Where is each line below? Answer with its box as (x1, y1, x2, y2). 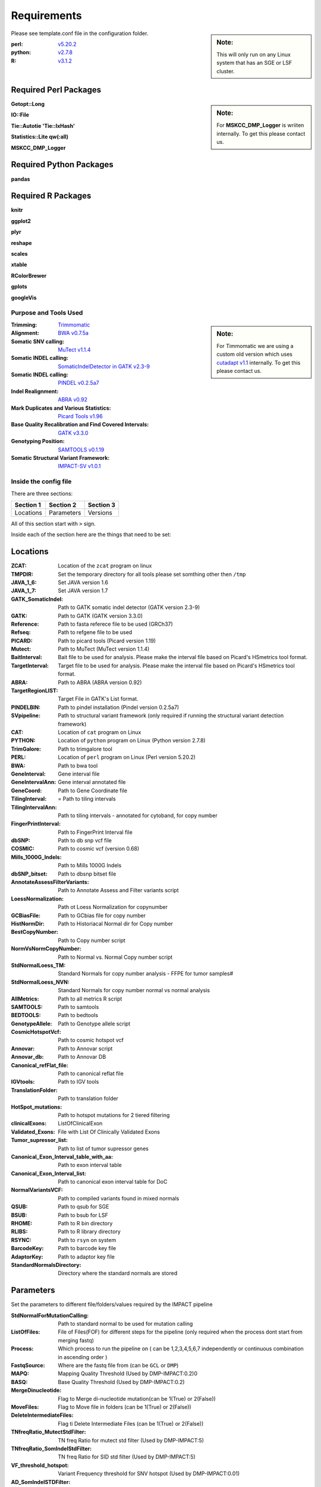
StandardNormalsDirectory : (11, 1262, 81, 1268)
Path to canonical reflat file (58, 1070, 124, 1077)
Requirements (11, 9, 83, 22)
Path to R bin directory (58, 1220, 113, 1227)
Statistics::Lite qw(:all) (11, 133, 68, 140)
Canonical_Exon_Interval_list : (11, 1169, 86, 1177)
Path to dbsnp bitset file (58, 870, 117, 877)
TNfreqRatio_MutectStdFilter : (11, 1428, 86, 1436)
